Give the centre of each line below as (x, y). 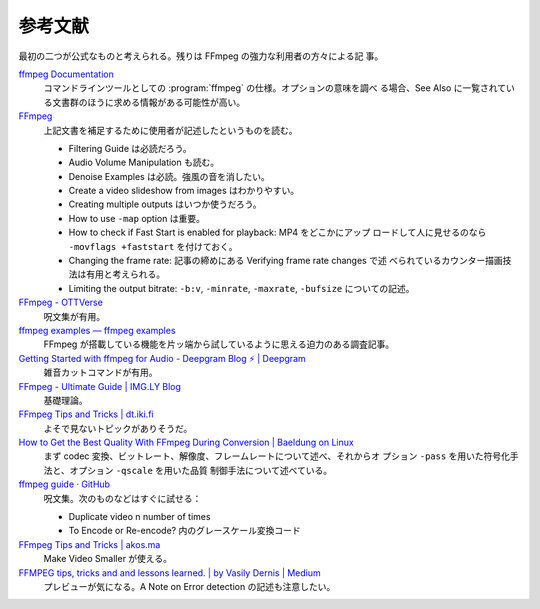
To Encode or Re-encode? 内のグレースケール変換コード (184, 531)
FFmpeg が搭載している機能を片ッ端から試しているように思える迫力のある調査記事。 (219, 344)
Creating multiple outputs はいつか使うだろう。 (165, 204)
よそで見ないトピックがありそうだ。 (118, 428)
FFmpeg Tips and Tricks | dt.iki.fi (86, 414)
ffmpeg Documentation (66, 74)
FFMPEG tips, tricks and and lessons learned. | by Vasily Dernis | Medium (170, 572)
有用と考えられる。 (125, 274)
